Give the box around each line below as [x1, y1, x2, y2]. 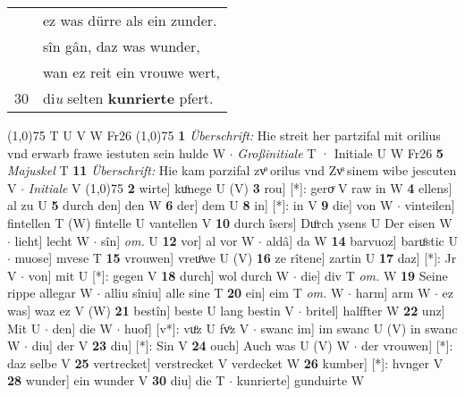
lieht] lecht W [14, 231, 89, 249]
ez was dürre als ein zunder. [43, 10, 217, 30]
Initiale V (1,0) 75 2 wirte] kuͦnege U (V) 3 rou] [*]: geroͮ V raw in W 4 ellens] [28, 178, 452, 197]
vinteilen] [404, 196, 455, 215]
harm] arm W [355, 283, 431, 302]
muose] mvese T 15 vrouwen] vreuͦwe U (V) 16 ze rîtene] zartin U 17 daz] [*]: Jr [14, 249, 457, 267]
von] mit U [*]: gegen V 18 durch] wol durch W [28, 265, 290, 284]
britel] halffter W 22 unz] [306, 300, 445, 319]
